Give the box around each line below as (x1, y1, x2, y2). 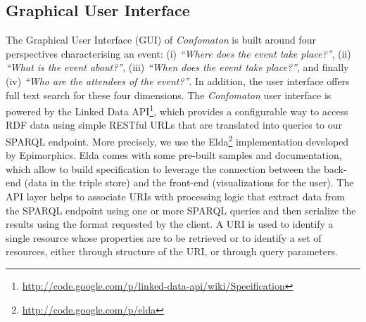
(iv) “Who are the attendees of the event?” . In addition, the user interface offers (6, 73, 350, 88)
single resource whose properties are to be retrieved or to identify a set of (6, 230, 322, 245)
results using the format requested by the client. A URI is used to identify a (6, 217, 334, 231)
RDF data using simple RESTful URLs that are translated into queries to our (6, 117, 342, 132)
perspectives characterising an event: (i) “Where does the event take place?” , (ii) (6, 46, 351, 60)
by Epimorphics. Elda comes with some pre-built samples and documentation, (6, 148, 342, 162)
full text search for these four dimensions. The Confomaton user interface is (6, 87, 332, 102)
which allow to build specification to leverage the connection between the (6, 161, 321, 176)
